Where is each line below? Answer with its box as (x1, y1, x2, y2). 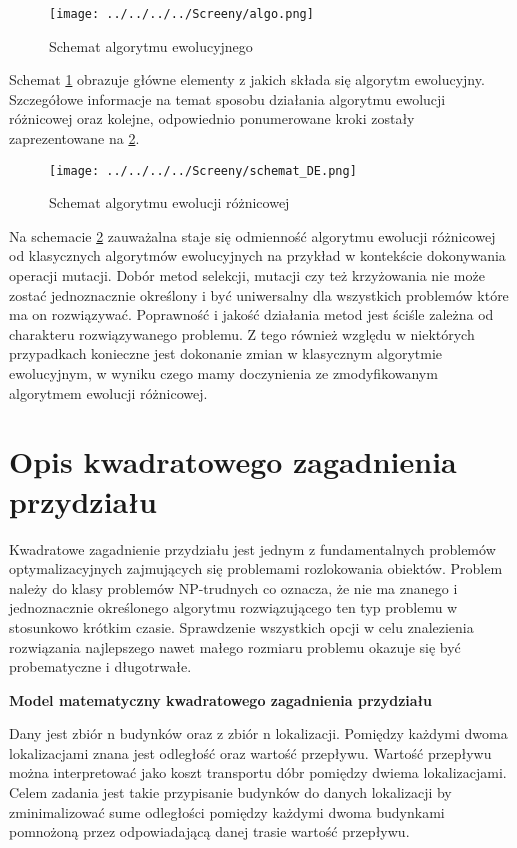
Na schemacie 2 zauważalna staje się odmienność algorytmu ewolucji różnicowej (9, 225, 496, 246)
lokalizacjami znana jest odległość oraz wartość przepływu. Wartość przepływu (9, 742, 492, 763)
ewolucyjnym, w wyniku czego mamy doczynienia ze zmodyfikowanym (9, 363, 438, 384)
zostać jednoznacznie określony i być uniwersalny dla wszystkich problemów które (9, 284, 509, 305)
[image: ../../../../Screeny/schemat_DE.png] (49, 163, 357, 178)
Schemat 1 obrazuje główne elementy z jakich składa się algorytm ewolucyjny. (9, 69, 485, 90)
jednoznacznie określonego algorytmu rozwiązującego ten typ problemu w (9, 597, 458, 618)
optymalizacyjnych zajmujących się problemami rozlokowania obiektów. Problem (9, 558, 503, 579)
